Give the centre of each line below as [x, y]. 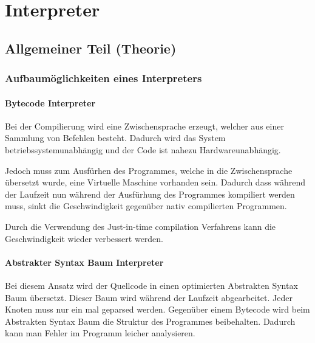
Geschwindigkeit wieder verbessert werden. [84, 238]
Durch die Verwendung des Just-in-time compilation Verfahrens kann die [141, 226]
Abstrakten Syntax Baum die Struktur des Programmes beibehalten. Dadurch [150, 321]
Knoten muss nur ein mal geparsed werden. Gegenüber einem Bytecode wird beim [157, 309]
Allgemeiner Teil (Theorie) [91, 48]
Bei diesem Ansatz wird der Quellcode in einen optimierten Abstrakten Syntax [151, 285]
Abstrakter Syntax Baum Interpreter [84, 262]
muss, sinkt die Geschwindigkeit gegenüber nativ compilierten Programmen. [146, 206]
